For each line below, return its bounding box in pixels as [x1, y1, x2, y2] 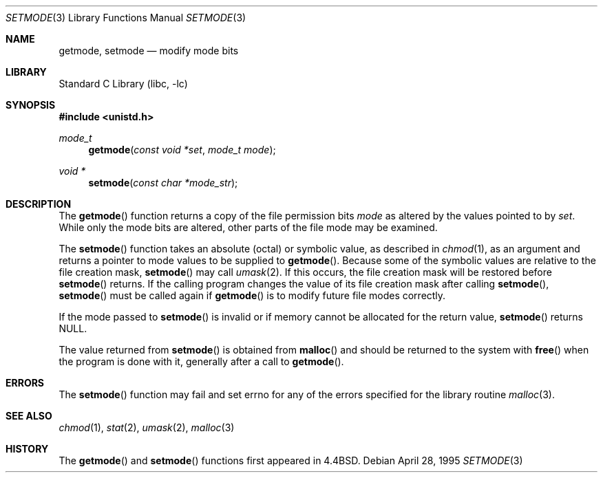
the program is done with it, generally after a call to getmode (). [59, 356, 344, 367]
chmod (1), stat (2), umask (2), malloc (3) [59, 422, 235, 433]
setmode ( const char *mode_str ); [88, 177, 238, 188]
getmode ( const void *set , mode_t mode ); [88, 144, 276, 155]
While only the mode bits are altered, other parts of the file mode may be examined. [59, 221, 438, 233]
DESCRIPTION [6, 198, 72, 210]
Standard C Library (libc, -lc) [59, 78, 188, 89]
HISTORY [6, 443, 49, 455]
